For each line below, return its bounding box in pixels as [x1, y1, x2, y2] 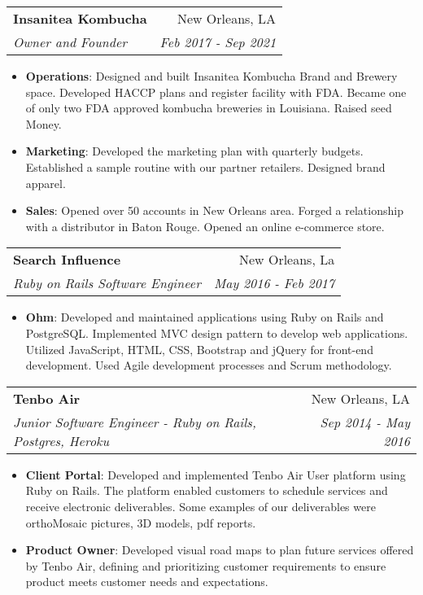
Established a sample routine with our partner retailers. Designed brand [25, 158, 386, 175]
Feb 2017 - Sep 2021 [159, 33, 277, 51]
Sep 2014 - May [320, 412, 410, 431]
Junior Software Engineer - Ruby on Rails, [13, 412, 256, 431]
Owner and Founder [13, 33, 128, 51]
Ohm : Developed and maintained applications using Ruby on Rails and [25, 308, 384, 326]
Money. [25, 115, 62, 132]
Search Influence [13, 250, 121, 269]
